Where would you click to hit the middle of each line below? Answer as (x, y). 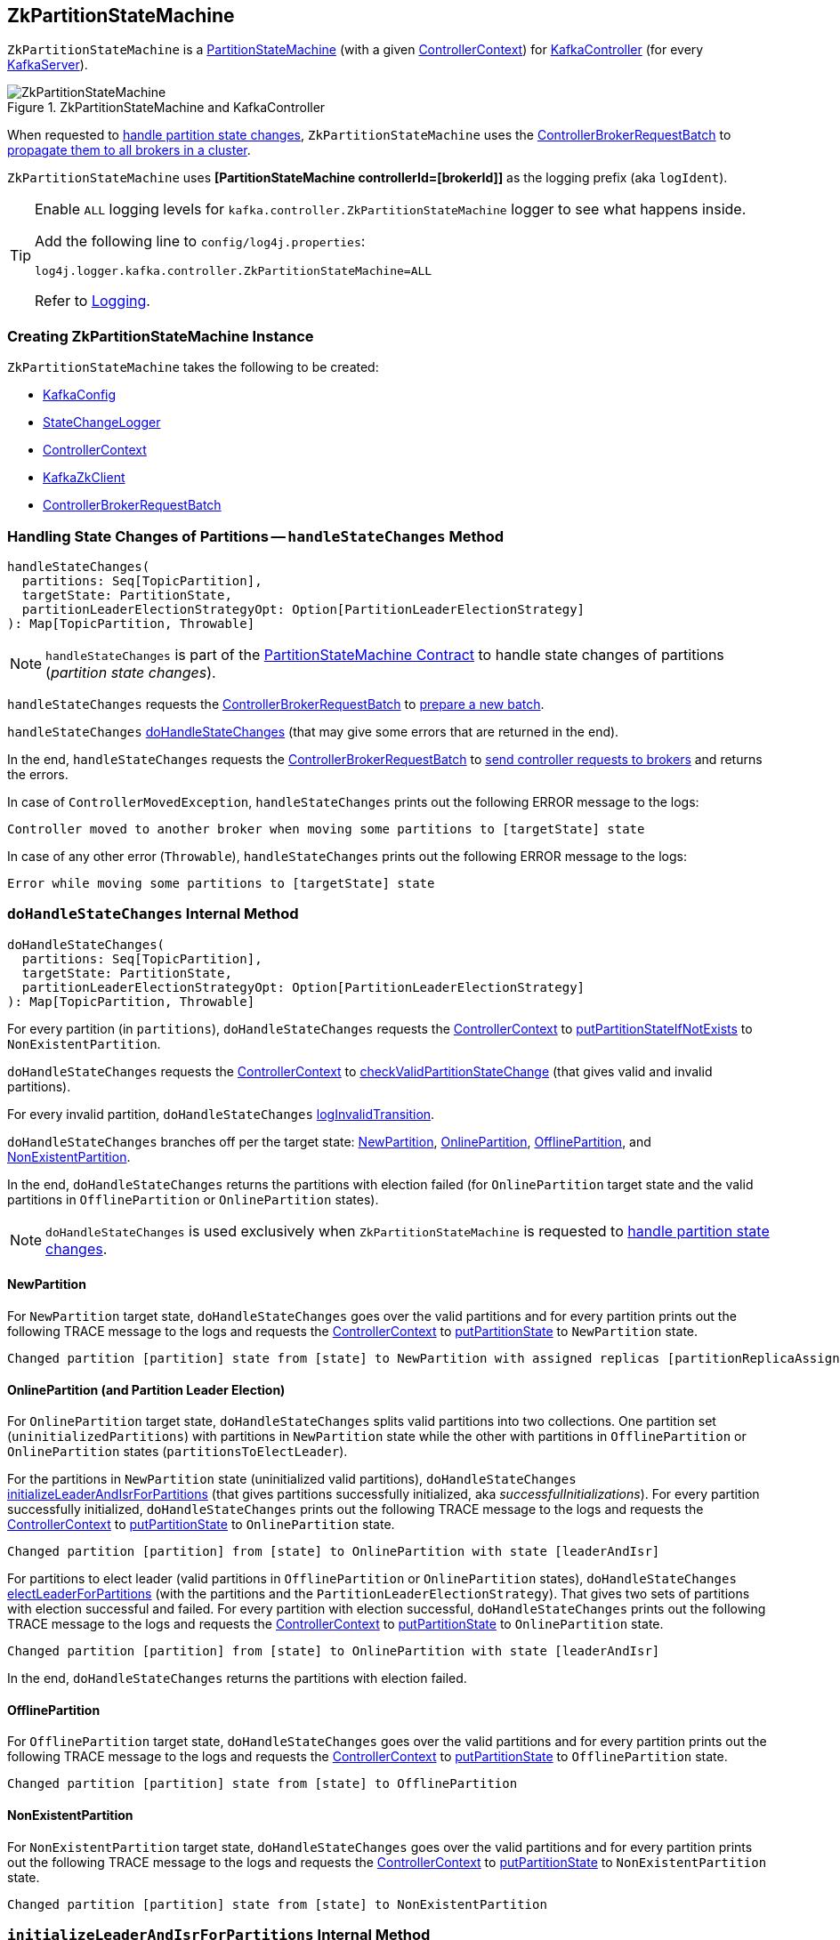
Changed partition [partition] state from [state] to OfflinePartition (262, 1784)
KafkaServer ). (48, 65)
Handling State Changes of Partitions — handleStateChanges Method (256, 536)
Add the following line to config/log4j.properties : (200, 241)
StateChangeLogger (102, 423)
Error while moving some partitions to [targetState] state (221, 883)
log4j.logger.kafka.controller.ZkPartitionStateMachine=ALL (234, 271)
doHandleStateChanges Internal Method (153, 914)
